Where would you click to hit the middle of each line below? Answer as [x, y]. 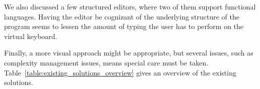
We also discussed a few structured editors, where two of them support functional [130, 6]
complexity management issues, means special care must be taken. [106, 62]
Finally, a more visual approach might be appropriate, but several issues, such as [129, 53]
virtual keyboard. [31, 36]
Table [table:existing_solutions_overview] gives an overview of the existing [120, 72]
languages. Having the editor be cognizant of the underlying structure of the [122, 16]
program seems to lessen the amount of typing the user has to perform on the [124, 26]
